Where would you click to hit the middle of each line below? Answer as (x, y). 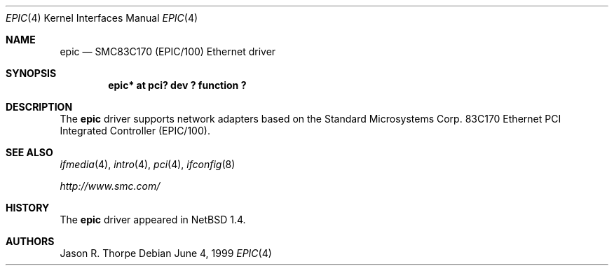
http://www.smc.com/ (110, 186)
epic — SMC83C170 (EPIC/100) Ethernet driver (168, 51)
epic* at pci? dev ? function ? (177, 85)
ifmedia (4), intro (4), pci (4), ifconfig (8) (148, 164)
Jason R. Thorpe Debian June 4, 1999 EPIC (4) (166, 253)
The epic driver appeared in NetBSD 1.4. (153, 220)
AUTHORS (30, 241)
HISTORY (28, 208)
